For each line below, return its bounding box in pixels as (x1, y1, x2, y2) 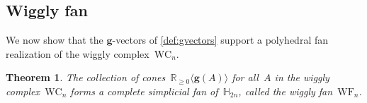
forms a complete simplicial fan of (70, 83, 218, 98)
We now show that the (6, 32, 103, 47)
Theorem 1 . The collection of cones (6, 70, 166, 85)
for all (232, 70, 259, 85)
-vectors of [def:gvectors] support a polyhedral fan (112, 32, 329, 47)
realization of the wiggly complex (6, 46, 149, 61)
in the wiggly (274, 70, 329, 85)
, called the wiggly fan (238, 83, 333, 98)
